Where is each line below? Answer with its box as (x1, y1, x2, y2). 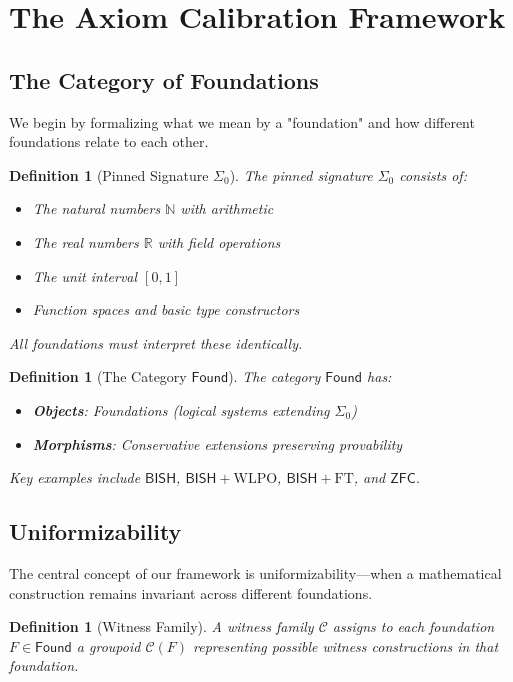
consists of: (399, 164, 467, 185)
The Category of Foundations (9, 64, 319, 95)
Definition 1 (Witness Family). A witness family (9, 616, 314, 637)
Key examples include (9, 467, 141, 488)
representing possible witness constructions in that (193, 635, 499, 656)
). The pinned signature (229, 164, 373, 185)
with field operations (157, 231, 281, 252)
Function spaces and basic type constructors (32, 299, 300, 320)
